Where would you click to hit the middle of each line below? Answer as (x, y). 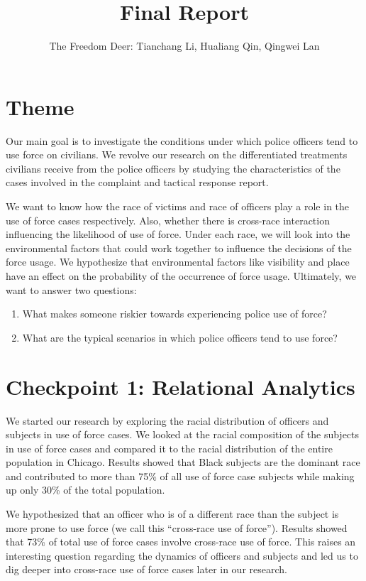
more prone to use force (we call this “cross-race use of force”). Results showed (177, 527)
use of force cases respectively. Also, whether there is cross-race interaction (168, 220)
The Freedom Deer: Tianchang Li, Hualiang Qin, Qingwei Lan (184, 46)
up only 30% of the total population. (85, 490)
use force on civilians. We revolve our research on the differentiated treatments (177, 154)
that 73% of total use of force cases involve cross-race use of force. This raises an (181, 542)
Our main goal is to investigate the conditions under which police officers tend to (182, 140)
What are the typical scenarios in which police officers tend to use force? (180, 337)
